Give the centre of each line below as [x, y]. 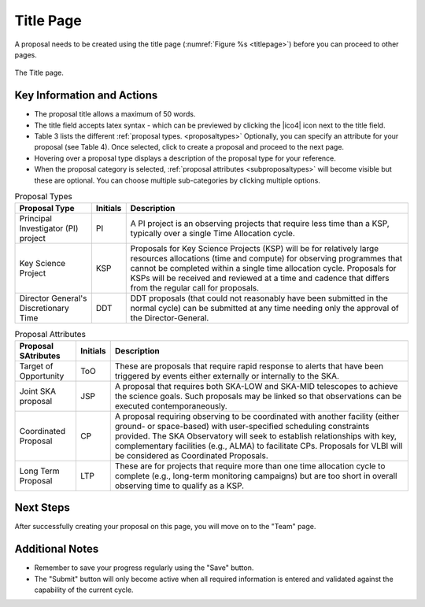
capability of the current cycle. [84, 590]
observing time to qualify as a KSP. [179, 486]
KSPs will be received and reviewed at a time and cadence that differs [260, 278]
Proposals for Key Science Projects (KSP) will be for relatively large [255, 249]
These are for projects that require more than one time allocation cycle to [250, 466]
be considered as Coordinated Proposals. [192, 455]
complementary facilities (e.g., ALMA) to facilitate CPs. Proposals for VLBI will [259, 446]
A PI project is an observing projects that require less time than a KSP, [260, 224]
